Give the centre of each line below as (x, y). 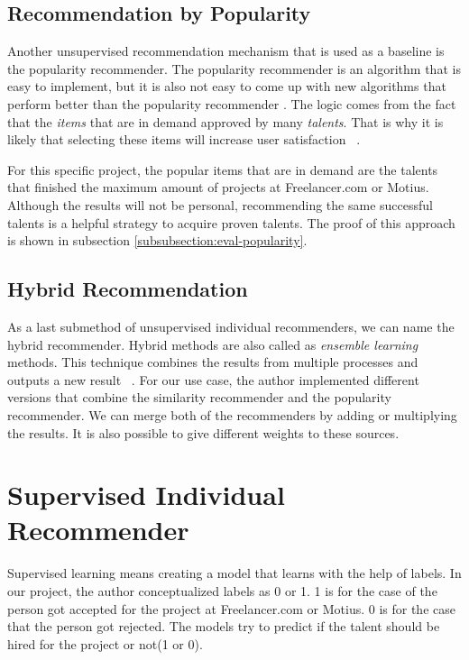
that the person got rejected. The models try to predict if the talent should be (224, 626)
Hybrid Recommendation (128, 289)
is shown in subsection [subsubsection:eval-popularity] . (157, 240)
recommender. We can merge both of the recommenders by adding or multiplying (232, 414)
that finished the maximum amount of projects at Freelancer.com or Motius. (218, 187)
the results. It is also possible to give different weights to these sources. (203, 432)
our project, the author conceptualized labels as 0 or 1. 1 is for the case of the (222, 591)
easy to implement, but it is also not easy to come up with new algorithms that (227, 86)
